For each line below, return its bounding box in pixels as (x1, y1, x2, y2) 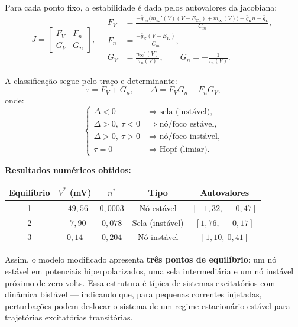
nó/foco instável (159, 132, 218, 141)
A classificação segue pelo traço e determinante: (5, 74, 177, 86)
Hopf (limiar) (159, 145, 208, 154)
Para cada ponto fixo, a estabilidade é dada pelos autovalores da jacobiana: (5, 1, 277, 13)
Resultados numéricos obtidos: (5, 163, 131, 176)
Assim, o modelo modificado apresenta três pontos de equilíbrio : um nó (5, 253, 277, 266)
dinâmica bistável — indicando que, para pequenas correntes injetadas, (5, 288, 262, 300)
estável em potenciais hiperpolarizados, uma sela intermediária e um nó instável (5, 265, 294, 277)
